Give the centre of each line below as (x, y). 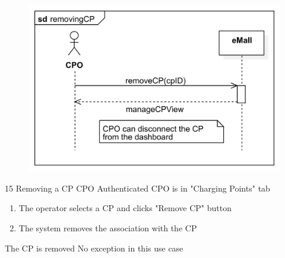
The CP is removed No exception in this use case (94, 248)
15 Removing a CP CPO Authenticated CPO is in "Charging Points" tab (137, 188)
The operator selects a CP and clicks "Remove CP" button (125, 208)
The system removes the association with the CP (108, 227)
